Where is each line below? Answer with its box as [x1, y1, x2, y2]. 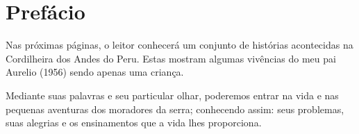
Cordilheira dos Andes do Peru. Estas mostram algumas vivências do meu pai [6, 51, 336, 65]
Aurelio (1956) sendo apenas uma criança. [6, 65, 184, 79]
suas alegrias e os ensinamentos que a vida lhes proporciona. [6, 115, 262, 130]
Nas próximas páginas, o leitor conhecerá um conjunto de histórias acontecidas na [6, 37, 353, 52]
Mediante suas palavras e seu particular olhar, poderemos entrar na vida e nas [6, 87, 339, 102]
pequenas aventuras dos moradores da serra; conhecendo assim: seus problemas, [6, 101, 344, 116]
